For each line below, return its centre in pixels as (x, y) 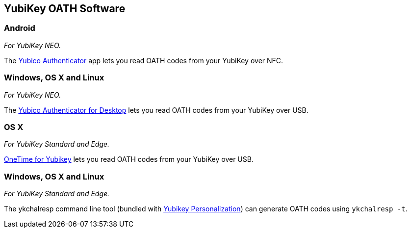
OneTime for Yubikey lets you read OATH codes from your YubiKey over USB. (129, 159)
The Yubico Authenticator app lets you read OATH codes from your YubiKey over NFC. (144, 60)
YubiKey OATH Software (65, 9)
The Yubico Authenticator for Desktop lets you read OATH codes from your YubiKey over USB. (156, 110)
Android (20, 28)
